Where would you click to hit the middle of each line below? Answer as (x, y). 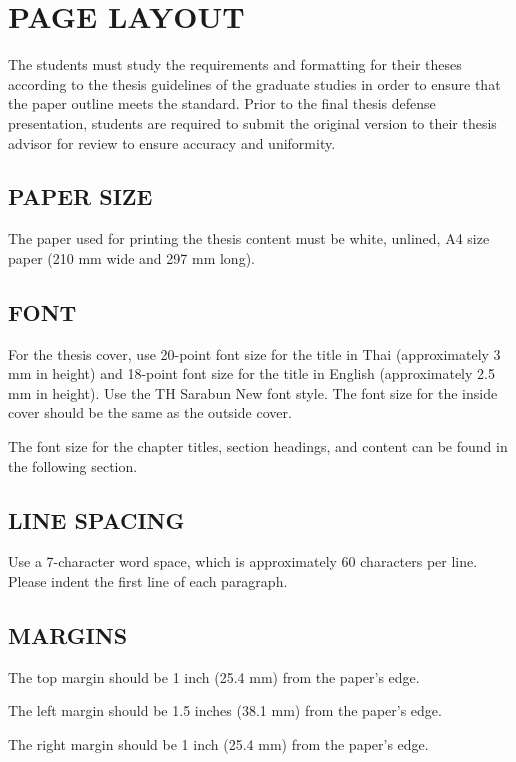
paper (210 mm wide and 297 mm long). (131, 257)
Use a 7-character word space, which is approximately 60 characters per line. (243, 561)
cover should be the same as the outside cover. (150, 412)
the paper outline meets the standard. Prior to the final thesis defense (222, 103)
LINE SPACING (96, 519)
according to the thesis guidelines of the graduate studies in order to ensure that (254, 83)
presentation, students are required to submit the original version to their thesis (252, 122)
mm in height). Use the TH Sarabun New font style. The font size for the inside (253, 392)
